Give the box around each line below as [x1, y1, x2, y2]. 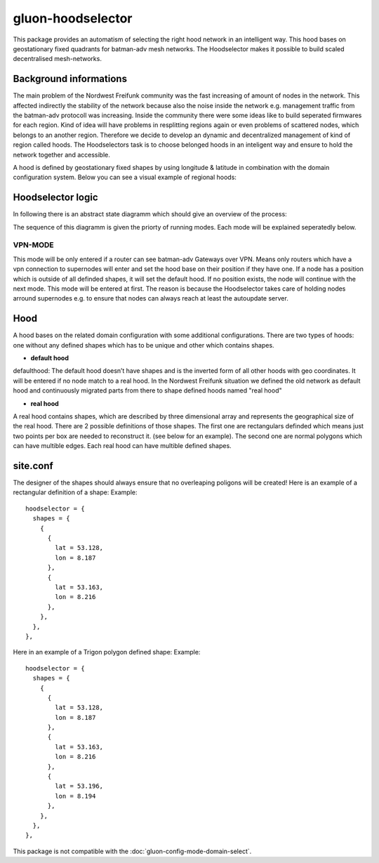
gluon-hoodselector [13, 11, 133, 26]
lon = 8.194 [55, 792, 96, 800]
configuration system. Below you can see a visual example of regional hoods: [13, 173, 237, 182]
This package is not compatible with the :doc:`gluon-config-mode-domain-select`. [13, 847, 252, 855]
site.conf [13, 460, 54, 472]
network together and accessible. [13, 150, 110, 159]
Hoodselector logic [13, 192, 98, 204]
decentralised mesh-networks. [13, 55, 102, 63]
